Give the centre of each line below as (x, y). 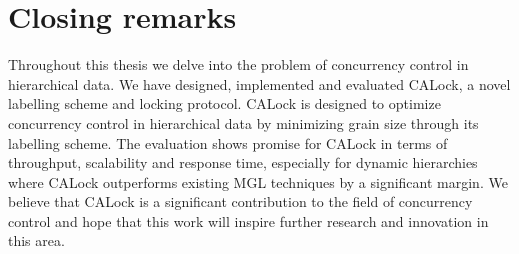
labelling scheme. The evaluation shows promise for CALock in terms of (228, 142)
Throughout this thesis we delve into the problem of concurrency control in (238, 64)
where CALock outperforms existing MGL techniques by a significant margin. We (258, 181)
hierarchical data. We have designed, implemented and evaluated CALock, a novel (259, 83)
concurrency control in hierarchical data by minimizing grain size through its (243, 122)
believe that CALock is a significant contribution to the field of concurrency (240, 201)
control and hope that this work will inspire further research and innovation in (248, 220)
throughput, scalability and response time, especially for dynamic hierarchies (243, 162)
